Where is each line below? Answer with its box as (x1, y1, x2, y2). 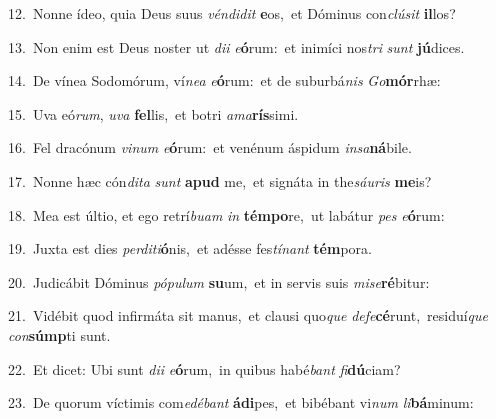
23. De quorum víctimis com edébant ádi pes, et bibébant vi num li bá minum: (8, 392, 474, 413)
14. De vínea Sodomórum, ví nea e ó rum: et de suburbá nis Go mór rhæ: (8, 70, 441, 91)
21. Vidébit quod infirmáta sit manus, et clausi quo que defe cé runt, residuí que (8, 305, 488, 326)
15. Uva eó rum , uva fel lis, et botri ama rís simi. (8, 103, 299, 124)
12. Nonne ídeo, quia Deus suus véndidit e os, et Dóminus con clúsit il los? (8, 3, 456, 23)
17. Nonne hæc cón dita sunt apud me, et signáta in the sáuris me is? (8, 170, 432, 191)
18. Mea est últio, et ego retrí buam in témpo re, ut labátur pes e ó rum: (8, 204, 445, 225)
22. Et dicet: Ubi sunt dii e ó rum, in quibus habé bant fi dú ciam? (8, 358, 401, 379)
